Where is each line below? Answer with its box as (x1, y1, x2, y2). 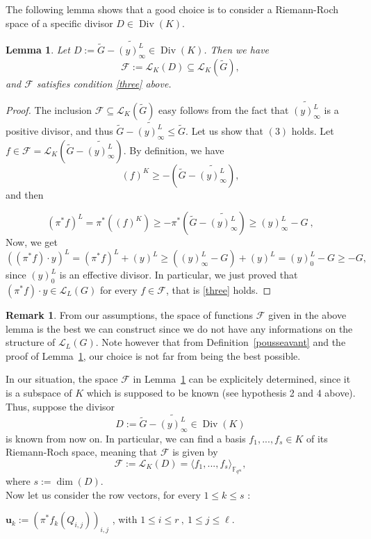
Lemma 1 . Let (6, 42, 70, 56)
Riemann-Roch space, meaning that (6, 445, 158, 459)
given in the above (268, 308, 347, 322)
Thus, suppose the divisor (6, 399, 115, 413)
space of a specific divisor (6, 15, 113, 30)
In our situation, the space (6, 372, 118, 386)
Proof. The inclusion (6, 103, 92, 117)
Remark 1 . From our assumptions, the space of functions (6, 308, 254, 322)
